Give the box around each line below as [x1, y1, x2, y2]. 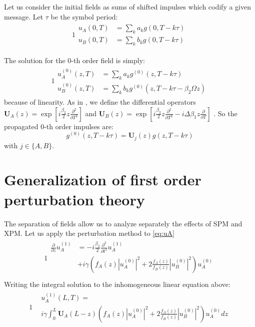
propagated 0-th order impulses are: [4, 121, 113, 131]
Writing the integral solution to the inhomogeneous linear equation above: [4, 279, 230, 289]
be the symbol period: [50, 11, 118, 22]
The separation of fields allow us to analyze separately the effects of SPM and [4, 218, 242, 228]
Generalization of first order [4, 169, 201, 190]
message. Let [4, 11, 43, 22]
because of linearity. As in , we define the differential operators [4, 96, 196, 107]
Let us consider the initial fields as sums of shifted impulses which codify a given [4, 2, 251, 12]
